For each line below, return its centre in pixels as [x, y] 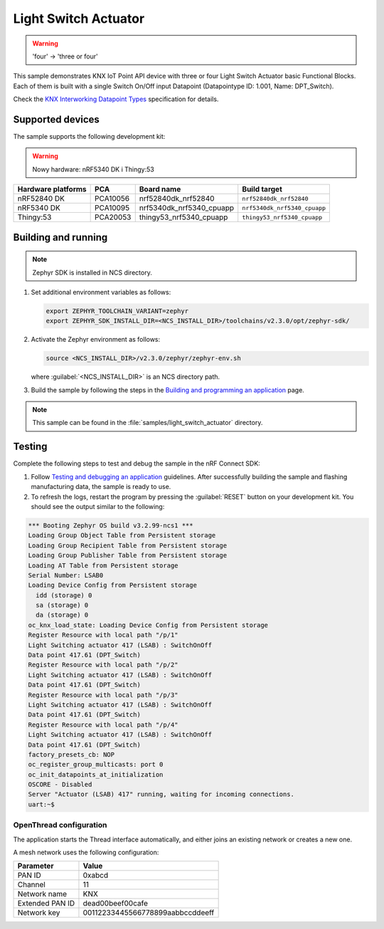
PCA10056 [112, 199]
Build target [262, 189]
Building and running [60, 237]
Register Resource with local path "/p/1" [103, 635]
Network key [39, 913]
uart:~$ [41, 804]
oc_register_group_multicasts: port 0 [96, 765]
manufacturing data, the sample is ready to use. [101, 487]
